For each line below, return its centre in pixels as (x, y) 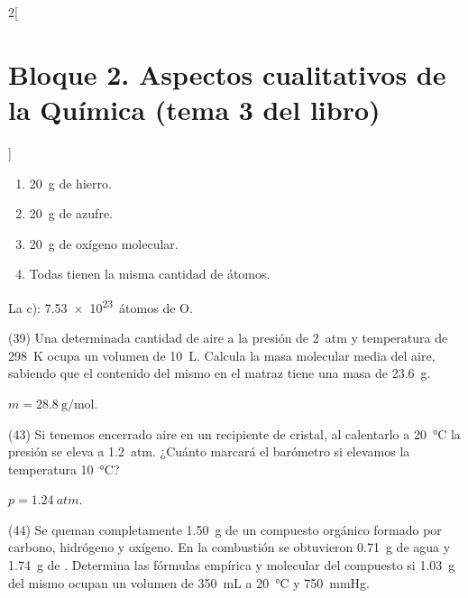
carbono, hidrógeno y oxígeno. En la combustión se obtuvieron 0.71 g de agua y (229, 547)
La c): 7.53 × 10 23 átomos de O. (101, 306)
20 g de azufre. (71, 213)
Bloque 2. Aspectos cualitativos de (227, 74)
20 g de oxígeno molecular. (104, 243)
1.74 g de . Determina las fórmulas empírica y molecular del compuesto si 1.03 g (232, 565)
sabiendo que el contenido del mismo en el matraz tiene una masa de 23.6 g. (220, 373)
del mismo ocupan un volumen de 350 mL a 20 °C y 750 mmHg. (189, 582)
